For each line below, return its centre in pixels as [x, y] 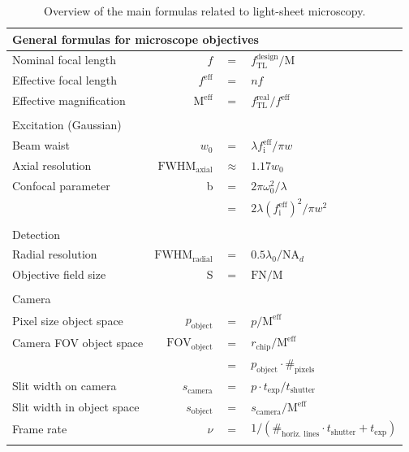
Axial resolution [52, 165]
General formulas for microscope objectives [136, 39]
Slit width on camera [65, 386]
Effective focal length [65, 80]
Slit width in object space [76, 407]
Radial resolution [55, 254]
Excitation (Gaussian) [67, 125]
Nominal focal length [64, 60]
